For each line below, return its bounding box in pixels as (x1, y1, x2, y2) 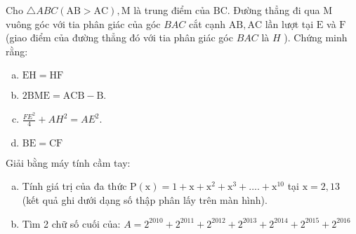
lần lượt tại (265, 16, 314, 31)
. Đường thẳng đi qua (227, 3, 320, 17)
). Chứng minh (284, 30, 348, 45)
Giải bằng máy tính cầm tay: (6, 155, 131, 170)
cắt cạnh (188, 16, 226, 31)
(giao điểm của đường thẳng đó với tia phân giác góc (6, 30, 233, 45)
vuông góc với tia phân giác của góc (6, 16, 161, 31)
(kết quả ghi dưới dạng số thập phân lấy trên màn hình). (22, 193, 268, 207)
